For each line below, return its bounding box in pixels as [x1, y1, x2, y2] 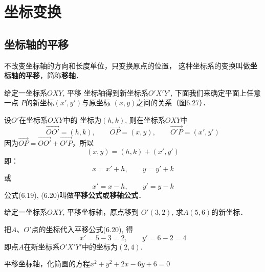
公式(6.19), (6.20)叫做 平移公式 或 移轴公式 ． [4, 189, 146, 200]
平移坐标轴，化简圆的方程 [4, 258, 90, 269]
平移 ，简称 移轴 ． [25, 70, 83, 81]
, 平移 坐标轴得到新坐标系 [62, 87, 148, 98]
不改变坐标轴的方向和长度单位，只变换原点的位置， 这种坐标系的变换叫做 [4, 60, 250, 71]
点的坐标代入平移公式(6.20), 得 [31, 223, 133, 234]
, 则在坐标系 [125, 114, 165, 125]
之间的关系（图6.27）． [136, 97, 210, 108]
